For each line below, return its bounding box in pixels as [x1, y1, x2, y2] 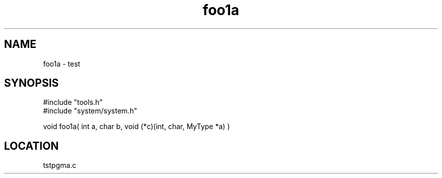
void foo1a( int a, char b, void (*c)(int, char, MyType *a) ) [43, 122, 230, 131]
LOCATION [4, 139, 59, 152]
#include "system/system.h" [43, 106, 137, 115]
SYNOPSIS [4, 77, 59, 90]
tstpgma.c [43, 161, 77, 170]
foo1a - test [43, 59, 80, 68]
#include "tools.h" [43, 98, 103, 107]
